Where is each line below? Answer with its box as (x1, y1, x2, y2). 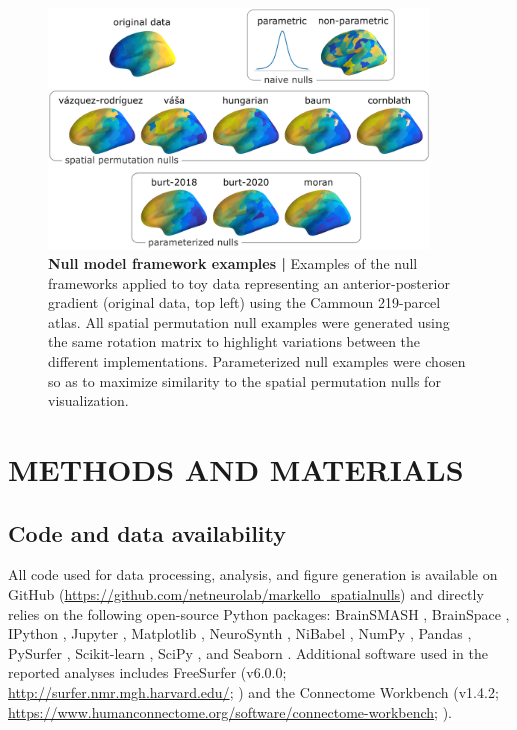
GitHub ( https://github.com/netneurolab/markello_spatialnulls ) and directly (8, 583, 484, 604)
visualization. (48, 390, 129, 411)
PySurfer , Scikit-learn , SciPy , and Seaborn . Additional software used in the (8, 642, 488, 663)
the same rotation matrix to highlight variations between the (48, 331, 421, 352)
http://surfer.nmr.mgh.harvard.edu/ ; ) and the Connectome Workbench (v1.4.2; (8, 681, 499, 702)
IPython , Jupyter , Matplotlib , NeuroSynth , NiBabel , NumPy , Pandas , (8, 623, 472, 644)
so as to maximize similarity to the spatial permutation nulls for (48, 370, 441, 391)
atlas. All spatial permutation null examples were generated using (48, 311, 450, 332)
